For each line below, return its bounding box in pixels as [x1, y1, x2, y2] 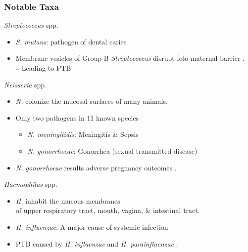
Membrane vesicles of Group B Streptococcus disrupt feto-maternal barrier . [15, 53, 245, 63]
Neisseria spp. [4, 79, 47, 89]
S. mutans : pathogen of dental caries [15, 36, 127, 46]
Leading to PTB [21, 63, 71, 73]
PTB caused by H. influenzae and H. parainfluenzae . [15, 238, 178, 249]
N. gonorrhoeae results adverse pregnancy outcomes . [15, 162, 177, 172]
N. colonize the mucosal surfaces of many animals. [15, 96, 168, 106]
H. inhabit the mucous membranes [15, 195, 120, 206]
